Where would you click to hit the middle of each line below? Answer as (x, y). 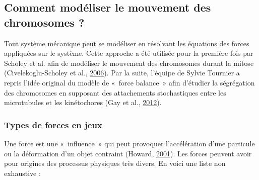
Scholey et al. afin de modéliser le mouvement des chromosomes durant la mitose (129, 63)
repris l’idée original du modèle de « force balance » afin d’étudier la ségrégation (129, 82)
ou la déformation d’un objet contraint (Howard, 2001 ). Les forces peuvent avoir (128, 153)
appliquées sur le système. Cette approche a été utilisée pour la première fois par (129, 53)
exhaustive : (22, 173)
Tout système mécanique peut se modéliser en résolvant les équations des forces (127, 43)
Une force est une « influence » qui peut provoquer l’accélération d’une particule (129, 143)
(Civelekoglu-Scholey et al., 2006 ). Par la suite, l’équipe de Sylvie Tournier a (122, 73)
